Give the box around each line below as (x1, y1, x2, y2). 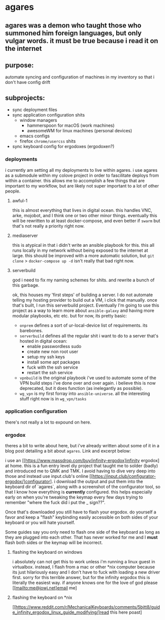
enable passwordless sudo (27, 343, 82, 349)
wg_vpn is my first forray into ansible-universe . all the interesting (19, 390, 150, 396)
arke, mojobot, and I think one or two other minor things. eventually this (12, 212, 158, 218)
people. (5, 188, 21, 194)
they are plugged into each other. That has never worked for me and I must (5, 535, 158, 541)
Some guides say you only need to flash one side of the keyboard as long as (5, 529, 160, 535)
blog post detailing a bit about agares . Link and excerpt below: (5, 448, 132, 454)
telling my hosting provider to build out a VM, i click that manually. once (12, 297, 158, 303)
